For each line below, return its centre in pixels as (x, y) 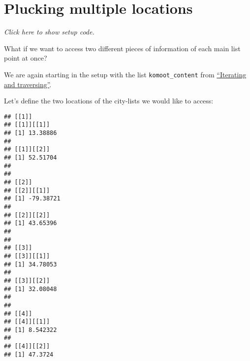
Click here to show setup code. (49, 32)
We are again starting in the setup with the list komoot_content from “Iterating (125, 74)
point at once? (26, 58)
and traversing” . (28, 84)
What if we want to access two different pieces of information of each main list (122, 48)
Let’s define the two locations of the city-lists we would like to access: (109, 101)
